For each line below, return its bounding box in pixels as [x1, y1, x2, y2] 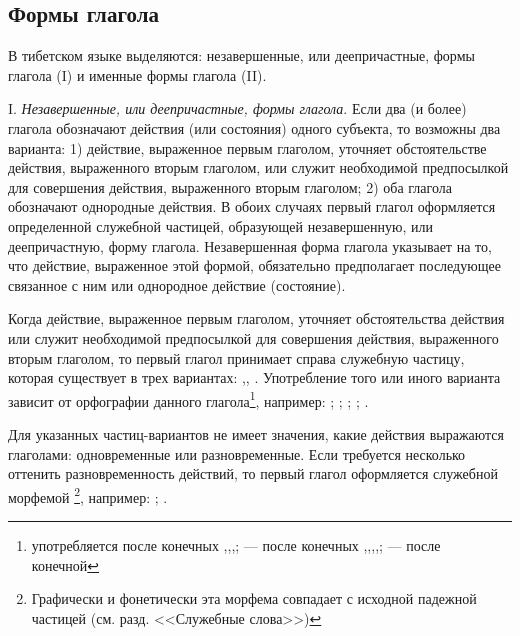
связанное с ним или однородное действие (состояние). [8, 274, 346, 295]
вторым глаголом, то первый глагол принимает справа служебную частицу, [8, 347, 465, 368]
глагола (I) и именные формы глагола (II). [8, 64, 267, 85]
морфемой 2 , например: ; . [8, 483, 168, 507]
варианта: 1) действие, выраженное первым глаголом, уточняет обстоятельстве [8, 137, 487, 158]
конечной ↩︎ [31, 554, 100, 575]
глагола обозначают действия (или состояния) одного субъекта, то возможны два [8, 117, 501, 138]
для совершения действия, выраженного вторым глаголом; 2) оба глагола [8, 176, 452, 197]
